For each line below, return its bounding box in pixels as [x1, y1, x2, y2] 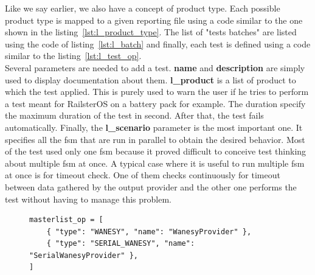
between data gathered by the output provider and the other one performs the [5, 180, 297, 193]
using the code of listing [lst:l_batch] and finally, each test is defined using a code [5, 37, 311, 50]
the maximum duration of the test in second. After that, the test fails [5, 109, 264, 122]
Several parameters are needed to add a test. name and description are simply [5, 61, 305, 74]
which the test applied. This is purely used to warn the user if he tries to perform [5, 85, 309, 98]
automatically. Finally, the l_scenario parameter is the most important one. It [5, 120, 303, 133]
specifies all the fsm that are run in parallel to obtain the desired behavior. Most [5, 133, 305, 145]
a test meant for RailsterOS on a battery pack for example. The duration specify [5, 97, 306, 110]
